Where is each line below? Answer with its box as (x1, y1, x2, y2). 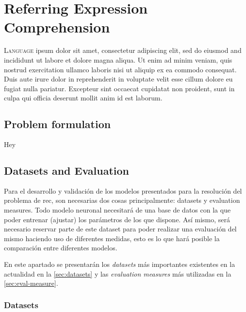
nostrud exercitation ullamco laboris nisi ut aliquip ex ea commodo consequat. (4, 64, 237, 74)
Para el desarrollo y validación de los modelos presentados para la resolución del (4, 185, 242, 196)
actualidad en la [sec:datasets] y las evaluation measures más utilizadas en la (4, 268, 231, 279)
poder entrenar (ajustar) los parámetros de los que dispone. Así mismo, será (4, 214, 230, 224)
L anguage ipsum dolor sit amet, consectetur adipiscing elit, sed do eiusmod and (4, 45, 242, 55)
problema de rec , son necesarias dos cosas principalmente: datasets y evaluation (4, 195, 240, 205)
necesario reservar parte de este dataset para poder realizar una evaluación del (4, 224, 237, 234)
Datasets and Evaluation (4, 163, 130, 178)
